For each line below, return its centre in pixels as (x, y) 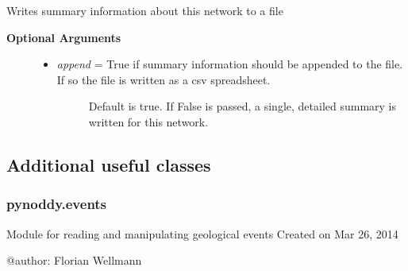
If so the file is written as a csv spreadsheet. (164, 79)
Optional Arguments (64, 37)
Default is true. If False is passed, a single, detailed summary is (242, 106)
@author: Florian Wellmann (74, 260)
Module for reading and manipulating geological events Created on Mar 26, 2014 (202, 233)
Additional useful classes (109, 164)
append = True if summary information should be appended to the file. (230, 64)
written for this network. (148, 121)
